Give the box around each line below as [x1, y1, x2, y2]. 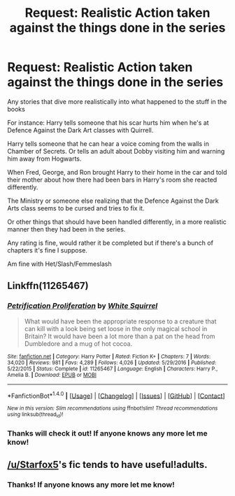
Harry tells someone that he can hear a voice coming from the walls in [7, 139, 210, 148]
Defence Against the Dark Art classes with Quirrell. [7, 126, 154, 134]
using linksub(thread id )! [7, 411, 64, 419]
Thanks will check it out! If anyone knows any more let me [7, 428, 208, 438]
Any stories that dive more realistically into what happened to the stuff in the [7, 97, 227, 106]
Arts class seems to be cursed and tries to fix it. [7, 203, 145, 212]
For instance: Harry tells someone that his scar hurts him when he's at [7, 118, 209, 127]
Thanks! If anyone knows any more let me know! [7, 479, 175, 489]
